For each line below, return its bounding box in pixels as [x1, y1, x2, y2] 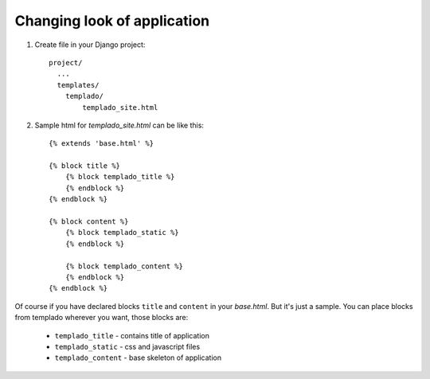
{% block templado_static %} [64, 228, 179, 237]
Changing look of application [14, 12, 210, 29]
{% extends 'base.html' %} [49, 139, 154, 148]
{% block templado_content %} [64, 261, 183, 271]
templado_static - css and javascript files [54, 342, 201, 351]
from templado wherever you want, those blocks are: [14, 313, 189, 322]
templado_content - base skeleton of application [54, 353, 222, 362]
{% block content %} [49, 217, 129, 226]
